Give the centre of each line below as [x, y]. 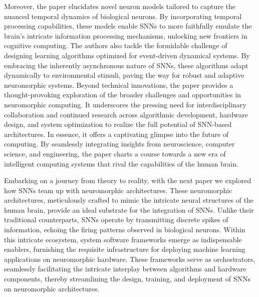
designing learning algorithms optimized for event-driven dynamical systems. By [127, 55]
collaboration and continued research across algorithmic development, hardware [126, 114]
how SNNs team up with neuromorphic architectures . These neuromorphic [118, 190]
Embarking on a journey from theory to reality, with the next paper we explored [128, 180]
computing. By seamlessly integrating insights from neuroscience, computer [119, 144]
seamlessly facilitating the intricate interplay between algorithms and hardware [125, 269]
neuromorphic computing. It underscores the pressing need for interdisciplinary [125, 104]
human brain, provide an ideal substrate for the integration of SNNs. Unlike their [129, 209]
